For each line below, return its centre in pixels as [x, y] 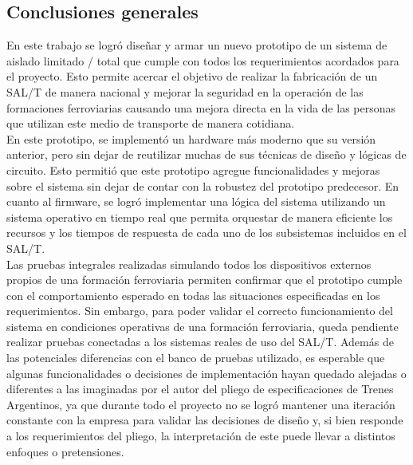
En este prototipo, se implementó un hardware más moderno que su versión [191, 138]
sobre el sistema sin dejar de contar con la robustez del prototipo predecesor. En [203, 185]
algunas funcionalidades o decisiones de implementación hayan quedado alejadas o [206, 373]
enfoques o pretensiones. [65, 451]
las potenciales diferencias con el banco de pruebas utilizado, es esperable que [196, 358]
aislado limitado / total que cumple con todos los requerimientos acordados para [203, 60]
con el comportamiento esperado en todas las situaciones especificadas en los [193, 295]
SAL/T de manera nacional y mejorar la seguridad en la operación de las [185, 91]
